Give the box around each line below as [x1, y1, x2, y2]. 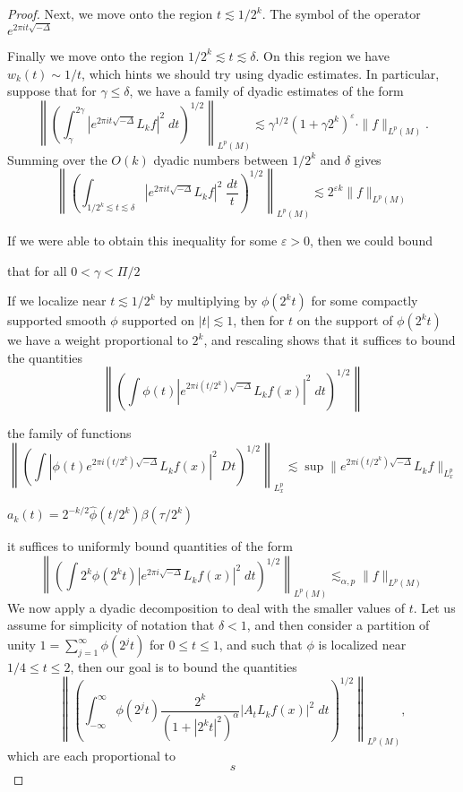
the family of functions [7, 424, 132, 443]
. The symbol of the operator [262, 4, 421, 22]
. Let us [413, 598, 456, 616]
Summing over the [7, 150, 107, 168]
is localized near [318, 635, 407, 654]
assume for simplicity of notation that [7, 616, 215, 634]
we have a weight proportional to [7, 331, 188, 349]
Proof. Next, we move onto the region [7, 4, 213, 22]
